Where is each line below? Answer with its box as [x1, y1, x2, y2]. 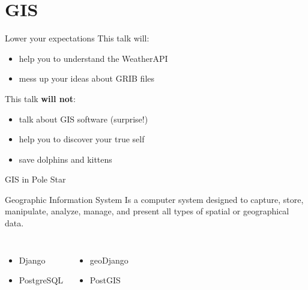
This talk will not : [5, 92, 76, 104]
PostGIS [89, 274, 121, 286]
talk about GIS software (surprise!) [19, 112, 148, 125]
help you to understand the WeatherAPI [19, 52, 168, 64]
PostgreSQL [19, 274, 64, 286]
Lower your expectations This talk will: [5, 32, 149, 44]
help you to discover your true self [19, 133, 145, 145]
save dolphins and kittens [19, 153, 112, 165]
